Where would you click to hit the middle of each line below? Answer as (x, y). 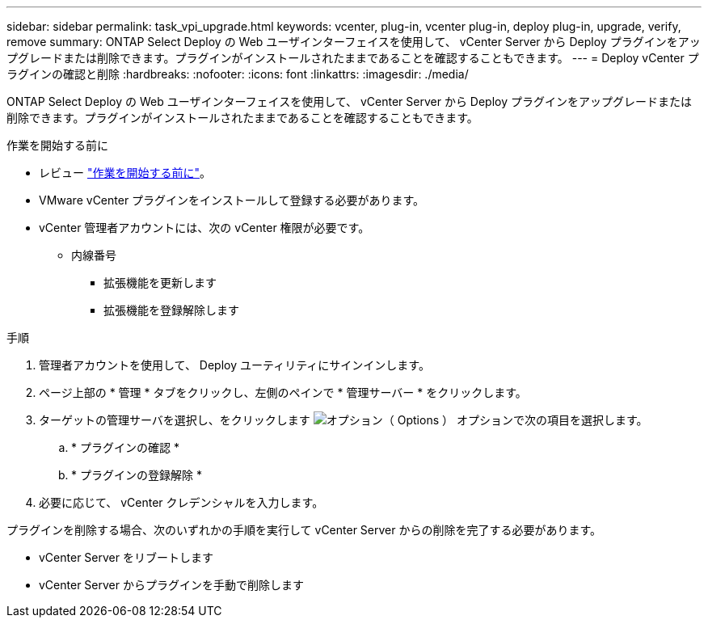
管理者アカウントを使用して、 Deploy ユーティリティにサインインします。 (234, 365)
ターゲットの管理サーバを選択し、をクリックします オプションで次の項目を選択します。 (343, 420)
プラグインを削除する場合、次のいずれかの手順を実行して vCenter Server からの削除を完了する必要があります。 (304, 530)
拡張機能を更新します (160, 282)
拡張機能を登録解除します (171, 310)
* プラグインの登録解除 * (137, 475)
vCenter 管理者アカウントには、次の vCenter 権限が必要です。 (204, 228)
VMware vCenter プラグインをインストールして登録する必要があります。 (232, 200)
